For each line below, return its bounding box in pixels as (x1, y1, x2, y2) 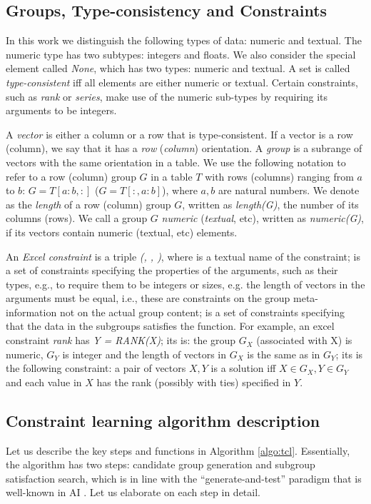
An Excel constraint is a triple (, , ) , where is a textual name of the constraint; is (6, 248, 360, 263)
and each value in (6, 374, 82, 389)
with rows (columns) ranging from (205, 168, 354, 183)
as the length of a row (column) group (6, 196, 171, 211)
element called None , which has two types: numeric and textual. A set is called (6, 61, 350, 76)
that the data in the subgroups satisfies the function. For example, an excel (6, 318, 335, 333)
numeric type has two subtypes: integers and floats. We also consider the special (6, 46, 356, 61)
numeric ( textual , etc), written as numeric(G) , (161, 211, 364, 226)
